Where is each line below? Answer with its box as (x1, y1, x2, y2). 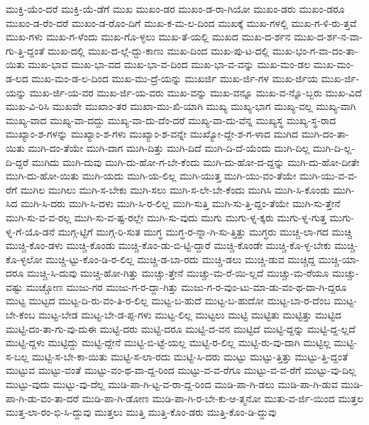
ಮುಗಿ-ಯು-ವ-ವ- (299, 168, 358, 183)
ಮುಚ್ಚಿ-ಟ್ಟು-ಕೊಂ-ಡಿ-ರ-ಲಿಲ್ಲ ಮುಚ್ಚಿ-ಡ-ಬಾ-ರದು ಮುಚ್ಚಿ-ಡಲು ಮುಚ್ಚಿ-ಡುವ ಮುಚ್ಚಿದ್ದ (45, 251, 316, 266)
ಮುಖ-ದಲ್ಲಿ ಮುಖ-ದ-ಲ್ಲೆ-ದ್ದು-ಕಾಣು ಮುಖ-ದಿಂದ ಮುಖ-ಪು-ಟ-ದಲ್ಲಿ (48, 43, 270, 57)
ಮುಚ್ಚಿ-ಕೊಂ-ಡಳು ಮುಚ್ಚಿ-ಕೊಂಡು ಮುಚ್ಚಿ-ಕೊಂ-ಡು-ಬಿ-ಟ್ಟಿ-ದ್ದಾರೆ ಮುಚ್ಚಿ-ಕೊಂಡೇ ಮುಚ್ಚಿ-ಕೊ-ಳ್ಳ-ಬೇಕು (6, 238, 331, 253)
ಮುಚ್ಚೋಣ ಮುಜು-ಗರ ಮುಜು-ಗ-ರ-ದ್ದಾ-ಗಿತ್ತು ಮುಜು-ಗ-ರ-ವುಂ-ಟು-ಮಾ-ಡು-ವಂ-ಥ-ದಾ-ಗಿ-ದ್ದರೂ (26, 279, 347, 294)
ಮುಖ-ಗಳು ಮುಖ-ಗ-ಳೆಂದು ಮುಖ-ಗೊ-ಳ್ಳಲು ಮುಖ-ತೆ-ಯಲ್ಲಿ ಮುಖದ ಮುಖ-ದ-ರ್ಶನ (6, 29, 291, 44)
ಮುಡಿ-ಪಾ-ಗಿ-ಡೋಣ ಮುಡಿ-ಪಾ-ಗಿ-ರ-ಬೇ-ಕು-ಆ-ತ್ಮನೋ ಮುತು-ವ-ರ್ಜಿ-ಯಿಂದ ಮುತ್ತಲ (82, 390, 363, 405)
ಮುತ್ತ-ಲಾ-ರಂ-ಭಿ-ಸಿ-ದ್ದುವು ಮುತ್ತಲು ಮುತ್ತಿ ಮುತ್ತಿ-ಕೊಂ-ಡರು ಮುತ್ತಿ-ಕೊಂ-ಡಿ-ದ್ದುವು (6, 404, 277, 419)
